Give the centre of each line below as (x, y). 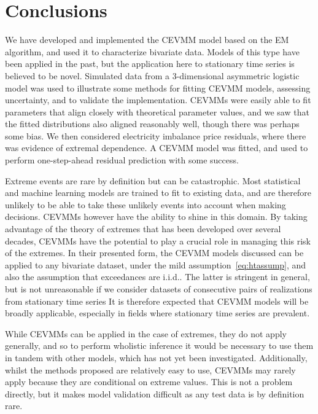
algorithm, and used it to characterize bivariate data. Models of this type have (152, 51)
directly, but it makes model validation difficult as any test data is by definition (155, 393)
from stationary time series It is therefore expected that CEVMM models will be (157, 301)
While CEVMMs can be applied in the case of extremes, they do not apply (146, 333)
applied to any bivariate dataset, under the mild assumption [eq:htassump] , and (156, 264)
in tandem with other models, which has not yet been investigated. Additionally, (156, 357)
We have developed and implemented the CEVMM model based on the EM (147, 40)
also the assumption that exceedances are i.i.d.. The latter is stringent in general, (157, 277)
